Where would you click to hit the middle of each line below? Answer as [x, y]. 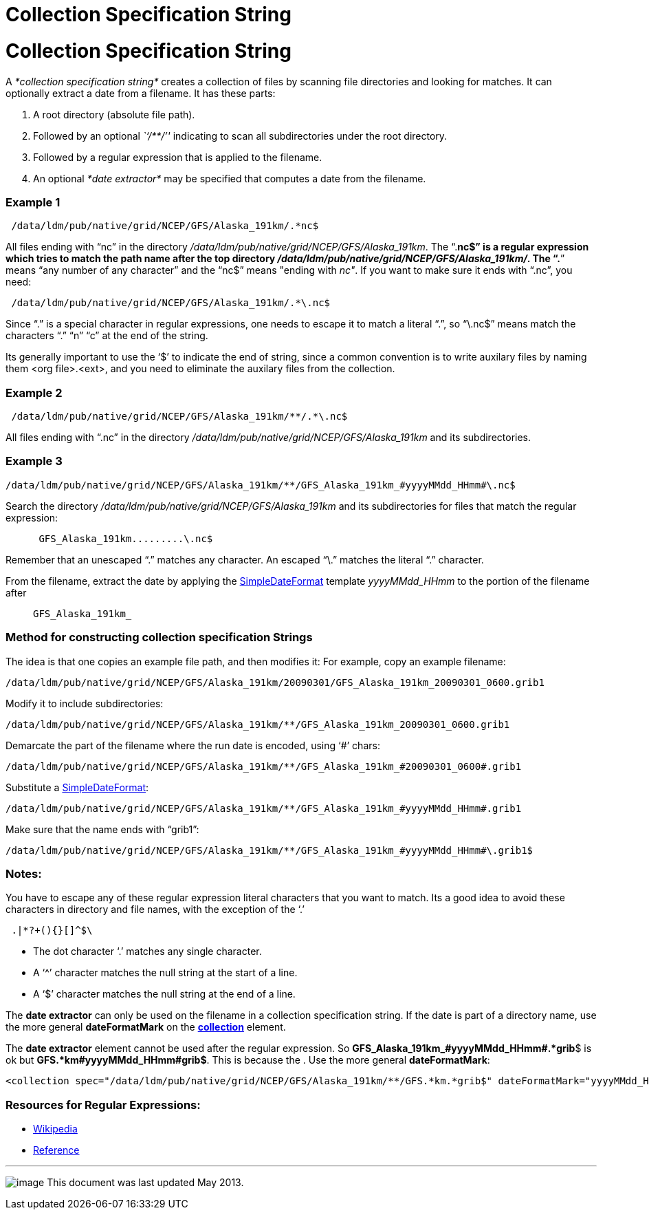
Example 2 [34, 393]
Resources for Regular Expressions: [103, 1105]
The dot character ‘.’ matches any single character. [147, 951]
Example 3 [34, 461]
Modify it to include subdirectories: [85, 703]
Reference [56, 1150]
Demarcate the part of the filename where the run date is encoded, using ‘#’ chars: [193, 745]
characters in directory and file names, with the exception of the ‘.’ [155, 910]
